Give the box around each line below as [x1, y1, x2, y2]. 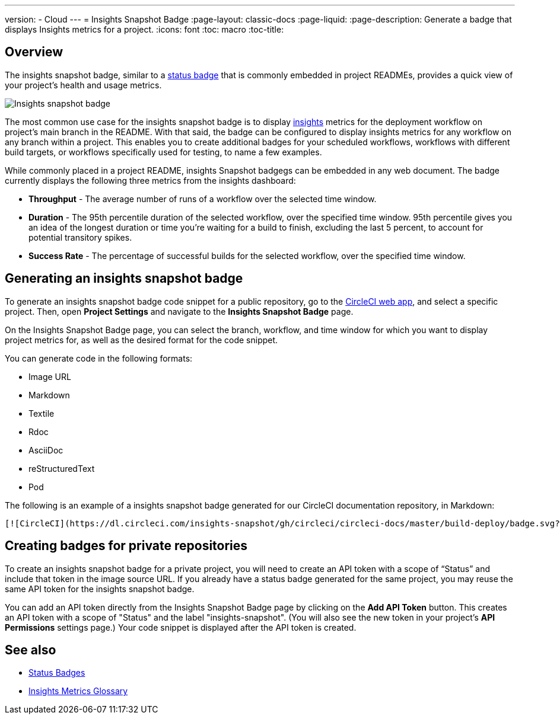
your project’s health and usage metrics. [5, 79, 162, 90]
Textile [28, 408, 55, 418]
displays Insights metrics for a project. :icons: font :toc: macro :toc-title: [5, 24, 284, 34]
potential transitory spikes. [28, 232, 132, 242]
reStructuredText [28, 463, 95, 474]
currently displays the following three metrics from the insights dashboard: [5, 175, 296, 186]
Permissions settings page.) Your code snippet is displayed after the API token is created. [5, 622, 357, 632]
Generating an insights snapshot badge [5, 271, 243, 286]
